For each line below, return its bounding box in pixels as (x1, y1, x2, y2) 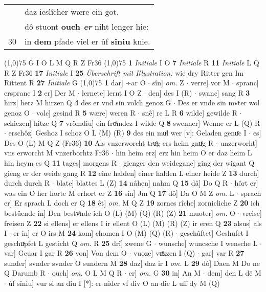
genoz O (4, 107, 30, 118)
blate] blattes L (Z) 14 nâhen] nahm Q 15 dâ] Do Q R (56, 177, 228, 188)
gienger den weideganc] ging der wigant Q (123, 157, 255, 168)
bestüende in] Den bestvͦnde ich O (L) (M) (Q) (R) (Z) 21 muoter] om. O (4, 207, 236, 218)
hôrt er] (234, 177, 258, 188)
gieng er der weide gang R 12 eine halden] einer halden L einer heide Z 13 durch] (4, 167, 259, 178)
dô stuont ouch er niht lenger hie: (25, 20, 149, 32)
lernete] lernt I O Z (81, 87, 142, 98)
